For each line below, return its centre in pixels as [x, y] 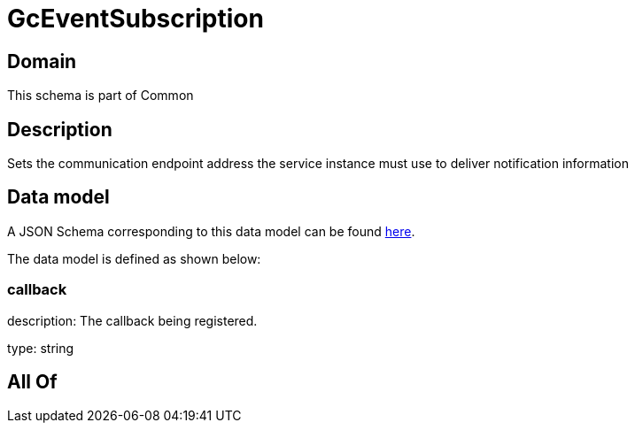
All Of [32, 382]
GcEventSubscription [136, 19]
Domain [42, 61]
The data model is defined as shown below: [134, 258]
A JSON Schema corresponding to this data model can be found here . [211, 231]
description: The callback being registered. [132, 320]
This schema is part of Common [101, 96]
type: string [41, 348]
